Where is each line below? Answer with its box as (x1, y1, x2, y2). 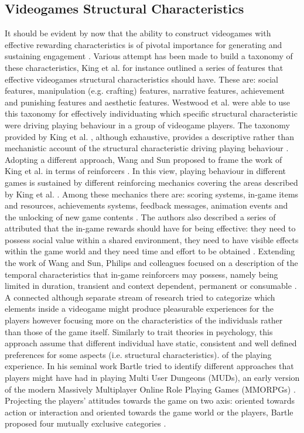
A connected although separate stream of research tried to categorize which (5, 291, 275, 303)
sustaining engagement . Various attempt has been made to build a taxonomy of (5, 50, 293, 62)
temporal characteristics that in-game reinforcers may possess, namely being (5, 268, 278, 280)
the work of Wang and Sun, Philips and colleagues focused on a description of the (5, 257, 298, 269)
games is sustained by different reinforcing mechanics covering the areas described (5, 176, 298, 188)
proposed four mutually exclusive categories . (5, 417, 166, 429)
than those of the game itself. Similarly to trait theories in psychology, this (5, 325, 273, 337)
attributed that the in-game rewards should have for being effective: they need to (5, 222, 296, 234)
